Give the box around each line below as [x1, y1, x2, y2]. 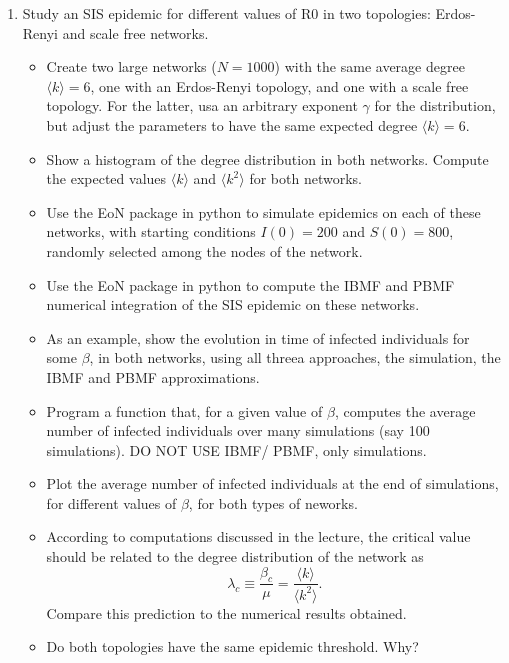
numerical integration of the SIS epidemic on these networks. [46, 294, 420, 315]
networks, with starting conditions [46, 221, 256, 242]
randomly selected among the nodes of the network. [46, 240, 363, 261]
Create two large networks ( [46, 56, 217, 77]
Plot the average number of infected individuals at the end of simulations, [46, 473, 499, 494]
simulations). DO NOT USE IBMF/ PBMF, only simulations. [46, 439, 427, 460]
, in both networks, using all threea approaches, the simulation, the [89, 347, 501, 368]
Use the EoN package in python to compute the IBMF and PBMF [46, 274, 455, 295]
